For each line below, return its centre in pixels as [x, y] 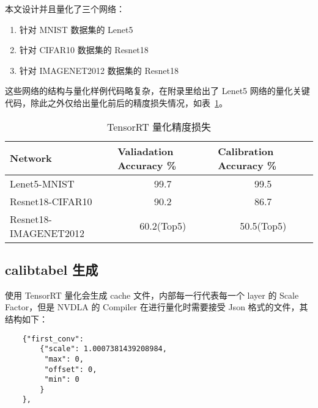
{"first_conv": [53, 339]
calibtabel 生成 [52, 269]
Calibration [246, 151]
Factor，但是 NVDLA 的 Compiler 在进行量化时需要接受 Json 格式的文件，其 [157, 307]
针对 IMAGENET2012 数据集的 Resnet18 [99, 70]
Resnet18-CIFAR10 [51, 201]
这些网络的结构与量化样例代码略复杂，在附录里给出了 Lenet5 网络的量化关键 [157, 91]
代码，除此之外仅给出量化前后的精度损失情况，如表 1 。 [116, 102]
